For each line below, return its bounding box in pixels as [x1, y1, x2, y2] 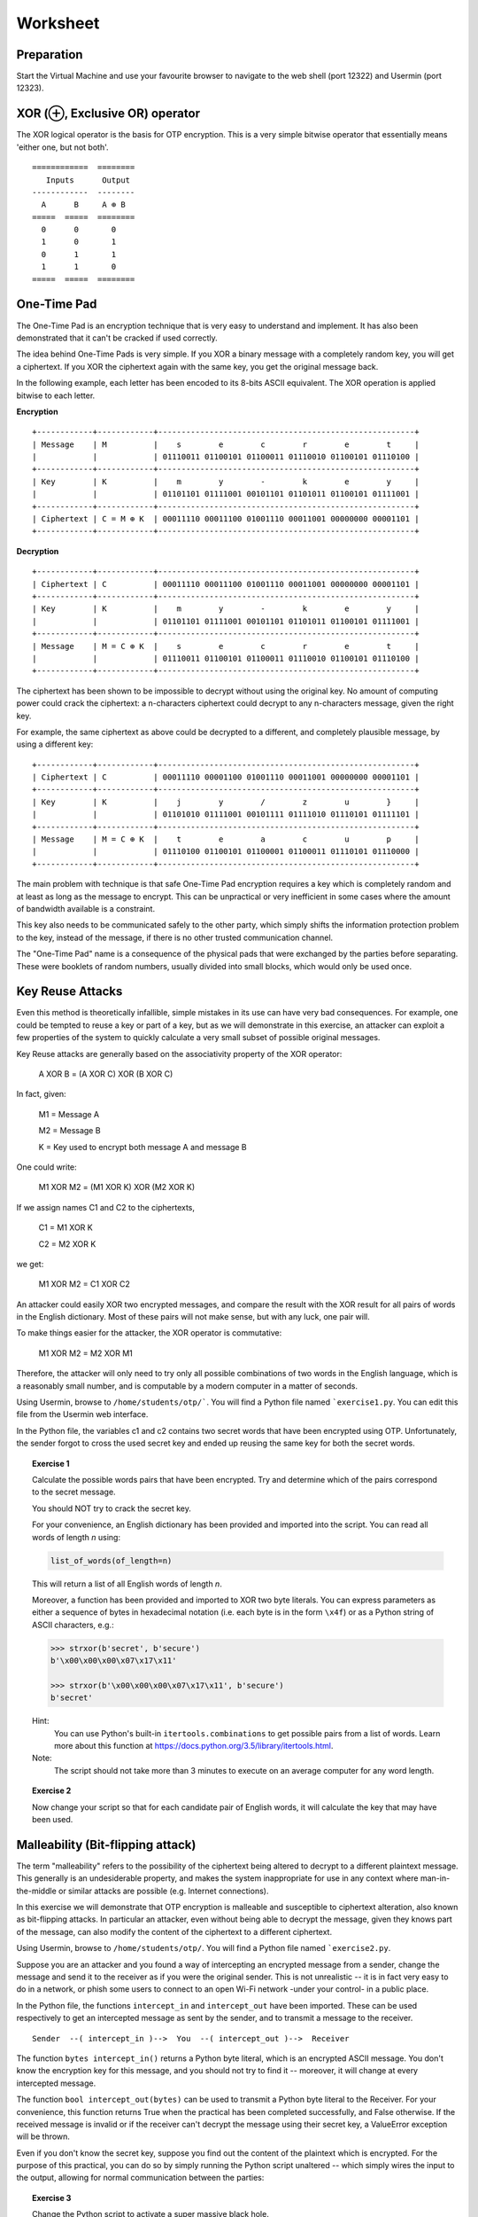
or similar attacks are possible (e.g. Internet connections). [58, 1885, 269, 1896]
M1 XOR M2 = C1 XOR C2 [38, 1279, 130, 1289]
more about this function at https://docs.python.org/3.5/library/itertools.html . [54, 1741, 334, 1751]
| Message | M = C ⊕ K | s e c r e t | [32, 641, 420, 651]
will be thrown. [16, 2131, 71, 2142]
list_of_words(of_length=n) [50, 1555, 173, 1565]
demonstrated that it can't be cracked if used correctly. [16, 333, 219, 343]
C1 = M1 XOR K [38, 1222, 93, 1233]
